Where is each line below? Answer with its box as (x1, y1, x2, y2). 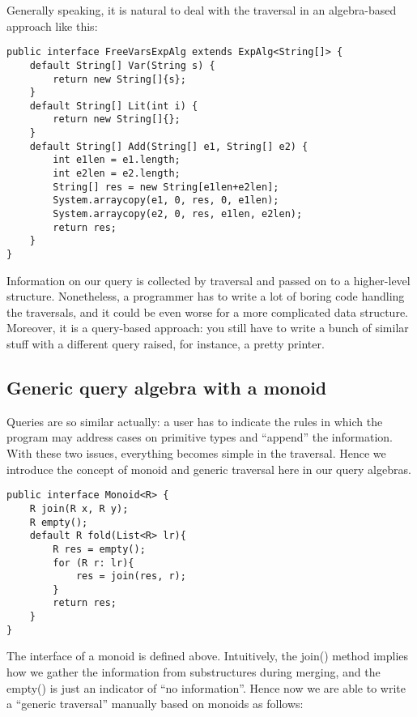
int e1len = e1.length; (53, 154, 181, 166)
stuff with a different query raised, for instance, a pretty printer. (6, 335, 325, 352)
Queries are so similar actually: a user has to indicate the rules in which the (6, 412, 383, 429)
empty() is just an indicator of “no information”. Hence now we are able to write (6, 679, 406, 696)
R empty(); (29, 516, 88, 528)
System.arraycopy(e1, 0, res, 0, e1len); (53, 194, 279, 207)
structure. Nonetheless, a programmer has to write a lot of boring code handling (6, 288, 405, 305)
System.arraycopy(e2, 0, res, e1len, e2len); (53, 208, 303, 220)
